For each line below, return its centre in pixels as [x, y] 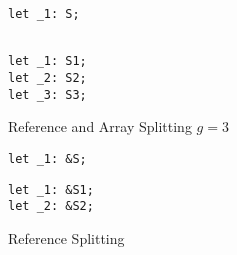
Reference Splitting [66, 237]
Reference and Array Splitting [100, 126]
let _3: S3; [47, 94]
